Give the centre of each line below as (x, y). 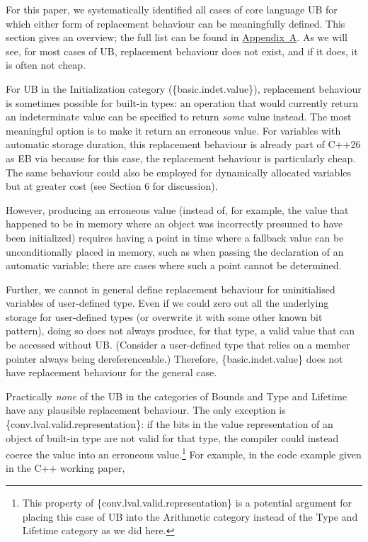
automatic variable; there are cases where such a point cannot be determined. (174, 265)
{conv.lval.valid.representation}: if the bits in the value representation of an (169, 424)
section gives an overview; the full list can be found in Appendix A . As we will (177, 37)
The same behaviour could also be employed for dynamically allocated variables (179, 172)
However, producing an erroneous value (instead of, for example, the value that (177, 209)
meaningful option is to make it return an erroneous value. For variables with (173, 130)
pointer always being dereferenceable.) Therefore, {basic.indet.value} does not (174, 358)
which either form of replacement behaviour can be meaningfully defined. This (176, 23)
